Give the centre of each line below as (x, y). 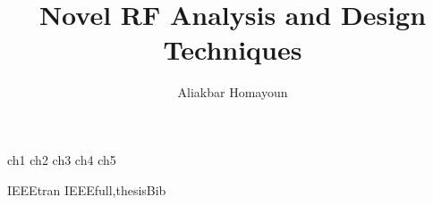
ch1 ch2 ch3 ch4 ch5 (62, 159)
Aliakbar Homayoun (233, 92)
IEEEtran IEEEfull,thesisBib (87, 189)
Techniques (233, 49)
